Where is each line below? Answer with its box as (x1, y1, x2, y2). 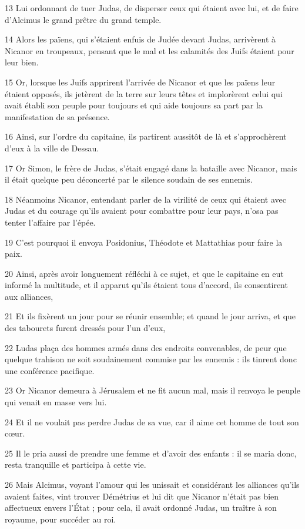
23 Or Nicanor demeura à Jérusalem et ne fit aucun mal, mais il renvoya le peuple (5, 384, 300, 396)
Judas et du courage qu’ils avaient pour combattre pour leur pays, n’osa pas (5, 204, 279, 217)
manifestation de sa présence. (5, 110, 110, 123)
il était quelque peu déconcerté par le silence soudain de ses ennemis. (5, 173, 253, 186)
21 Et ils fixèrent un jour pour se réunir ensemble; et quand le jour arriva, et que (5, 310, 296, 322)
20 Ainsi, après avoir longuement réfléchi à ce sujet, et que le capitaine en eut (5, 267, 284, 279)
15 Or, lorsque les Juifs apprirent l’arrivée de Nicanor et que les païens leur (5, 75, 276, 88)
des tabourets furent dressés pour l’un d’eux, (5, 322, 166, 334)
